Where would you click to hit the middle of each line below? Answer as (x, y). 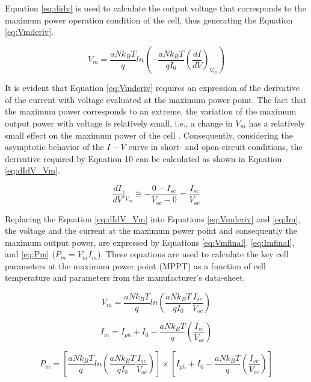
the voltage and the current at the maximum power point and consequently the (151, 230)
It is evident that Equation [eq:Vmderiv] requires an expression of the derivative (152, 88)
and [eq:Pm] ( (30, 254)
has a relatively (277, 123)
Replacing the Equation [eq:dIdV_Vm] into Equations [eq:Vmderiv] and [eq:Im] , (153, 218)
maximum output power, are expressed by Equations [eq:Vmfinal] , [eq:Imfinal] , (150, 242)
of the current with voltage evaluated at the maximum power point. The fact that (156, 99)
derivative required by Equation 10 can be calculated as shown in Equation (143, 158)
